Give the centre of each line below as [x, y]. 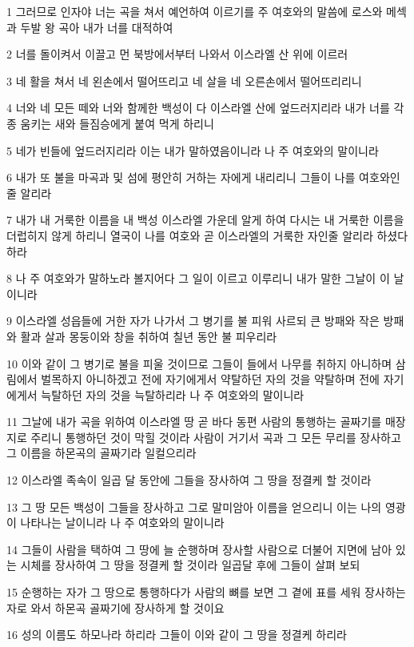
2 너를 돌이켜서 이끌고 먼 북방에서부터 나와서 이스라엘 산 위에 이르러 [177, 54]
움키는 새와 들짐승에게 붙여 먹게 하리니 [117, 123]
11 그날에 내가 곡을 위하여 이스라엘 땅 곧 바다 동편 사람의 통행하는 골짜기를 [194, 422]
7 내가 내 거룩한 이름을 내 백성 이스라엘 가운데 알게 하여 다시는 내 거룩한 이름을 [205, 220]
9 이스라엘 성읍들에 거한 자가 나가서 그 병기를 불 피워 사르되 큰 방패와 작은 [193, 321]
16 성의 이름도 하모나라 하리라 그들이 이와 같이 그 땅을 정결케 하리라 [177, 635]
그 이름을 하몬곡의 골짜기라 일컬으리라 [102, 453]
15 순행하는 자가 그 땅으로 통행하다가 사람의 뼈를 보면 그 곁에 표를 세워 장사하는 [206, 592]
